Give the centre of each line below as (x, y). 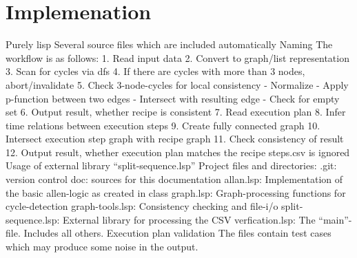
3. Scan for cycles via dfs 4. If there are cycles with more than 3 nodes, (155, 71)
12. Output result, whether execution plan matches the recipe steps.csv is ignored (178, 152)
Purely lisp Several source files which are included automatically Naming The (169, 44)
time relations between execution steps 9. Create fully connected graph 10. (163, 125)
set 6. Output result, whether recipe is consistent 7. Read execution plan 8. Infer (176, 112)
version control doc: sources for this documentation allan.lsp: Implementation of (174, 179)
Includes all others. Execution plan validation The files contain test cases (177, 233)
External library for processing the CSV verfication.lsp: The (189, 219)
